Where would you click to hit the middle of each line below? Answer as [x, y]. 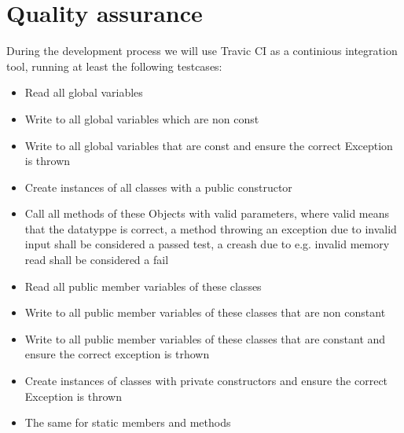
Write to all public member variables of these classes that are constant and [205, 338]
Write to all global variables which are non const [142, 118]
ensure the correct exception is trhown [117, 354]
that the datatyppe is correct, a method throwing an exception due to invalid [211, 228]
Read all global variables [84, 92]
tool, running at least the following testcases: [114, 66]
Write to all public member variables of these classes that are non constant [205, 312]
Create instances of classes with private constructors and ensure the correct [206, 381]
